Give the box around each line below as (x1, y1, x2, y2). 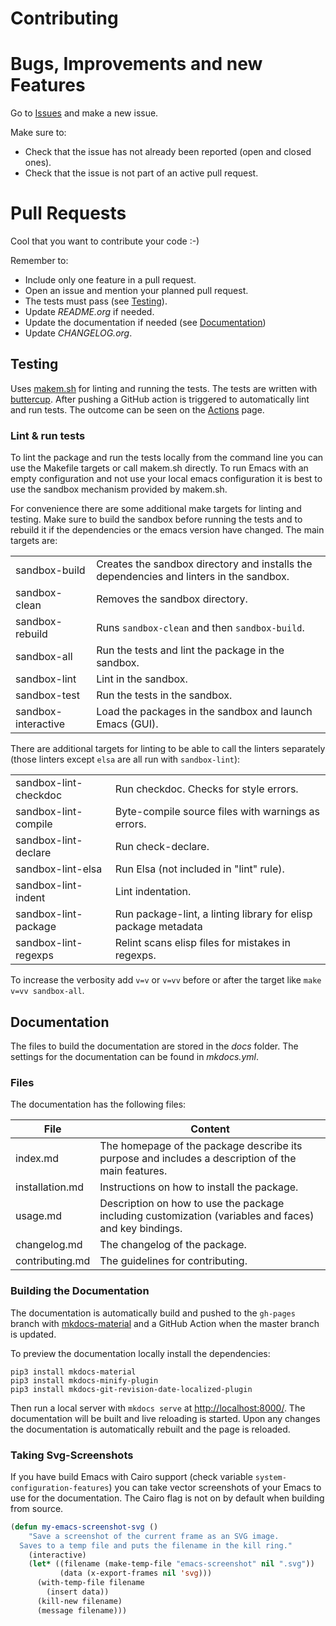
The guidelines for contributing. (99, 1254, 248, 1268)
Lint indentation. (114, 885, 192, 899)
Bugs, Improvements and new (10, 53, 263, 76)
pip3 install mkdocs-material (10, 1367, 137, 1377)
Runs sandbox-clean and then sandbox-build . (96, 621, 305, 635)
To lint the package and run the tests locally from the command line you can (10, 452, 324, 464)
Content (190, 1122, 230, 1136)
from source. (10, 1502, 64, 1514)
